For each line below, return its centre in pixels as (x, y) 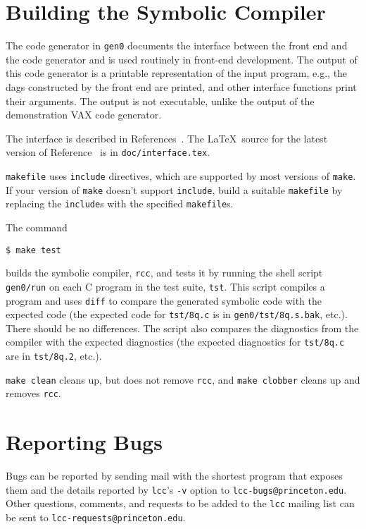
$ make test (33, 250)
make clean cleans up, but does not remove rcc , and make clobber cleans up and (183, 379)
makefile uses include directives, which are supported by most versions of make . (181, 176)
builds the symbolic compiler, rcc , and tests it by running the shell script (164, 273)
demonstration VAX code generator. (84, 115)
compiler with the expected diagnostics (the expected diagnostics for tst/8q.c (175, 342)
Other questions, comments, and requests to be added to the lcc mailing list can (180, 503)
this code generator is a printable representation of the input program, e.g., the (177, 73)
